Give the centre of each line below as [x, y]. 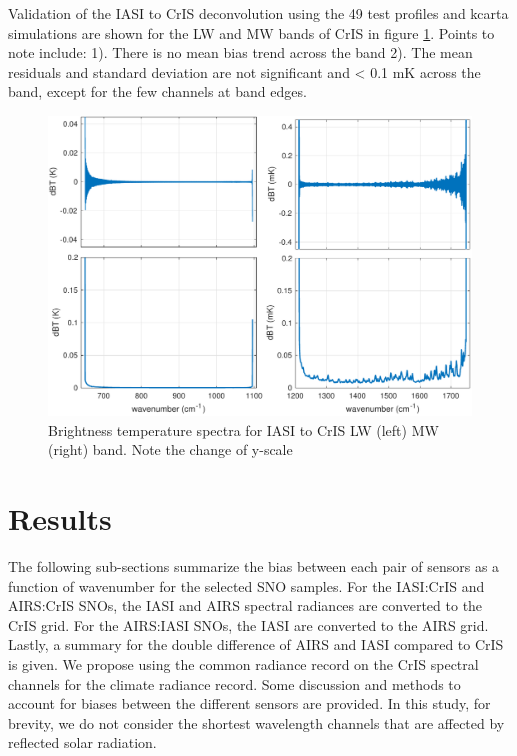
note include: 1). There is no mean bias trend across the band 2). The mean [240, 52]
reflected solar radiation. [82, 742]
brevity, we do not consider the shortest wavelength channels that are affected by [256, 722]
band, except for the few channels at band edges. [157, 91]
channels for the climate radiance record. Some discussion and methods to [234, 683]
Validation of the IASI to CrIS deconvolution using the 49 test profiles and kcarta [258, 13]
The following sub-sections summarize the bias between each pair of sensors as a [254, 566]
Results [60, 518]
